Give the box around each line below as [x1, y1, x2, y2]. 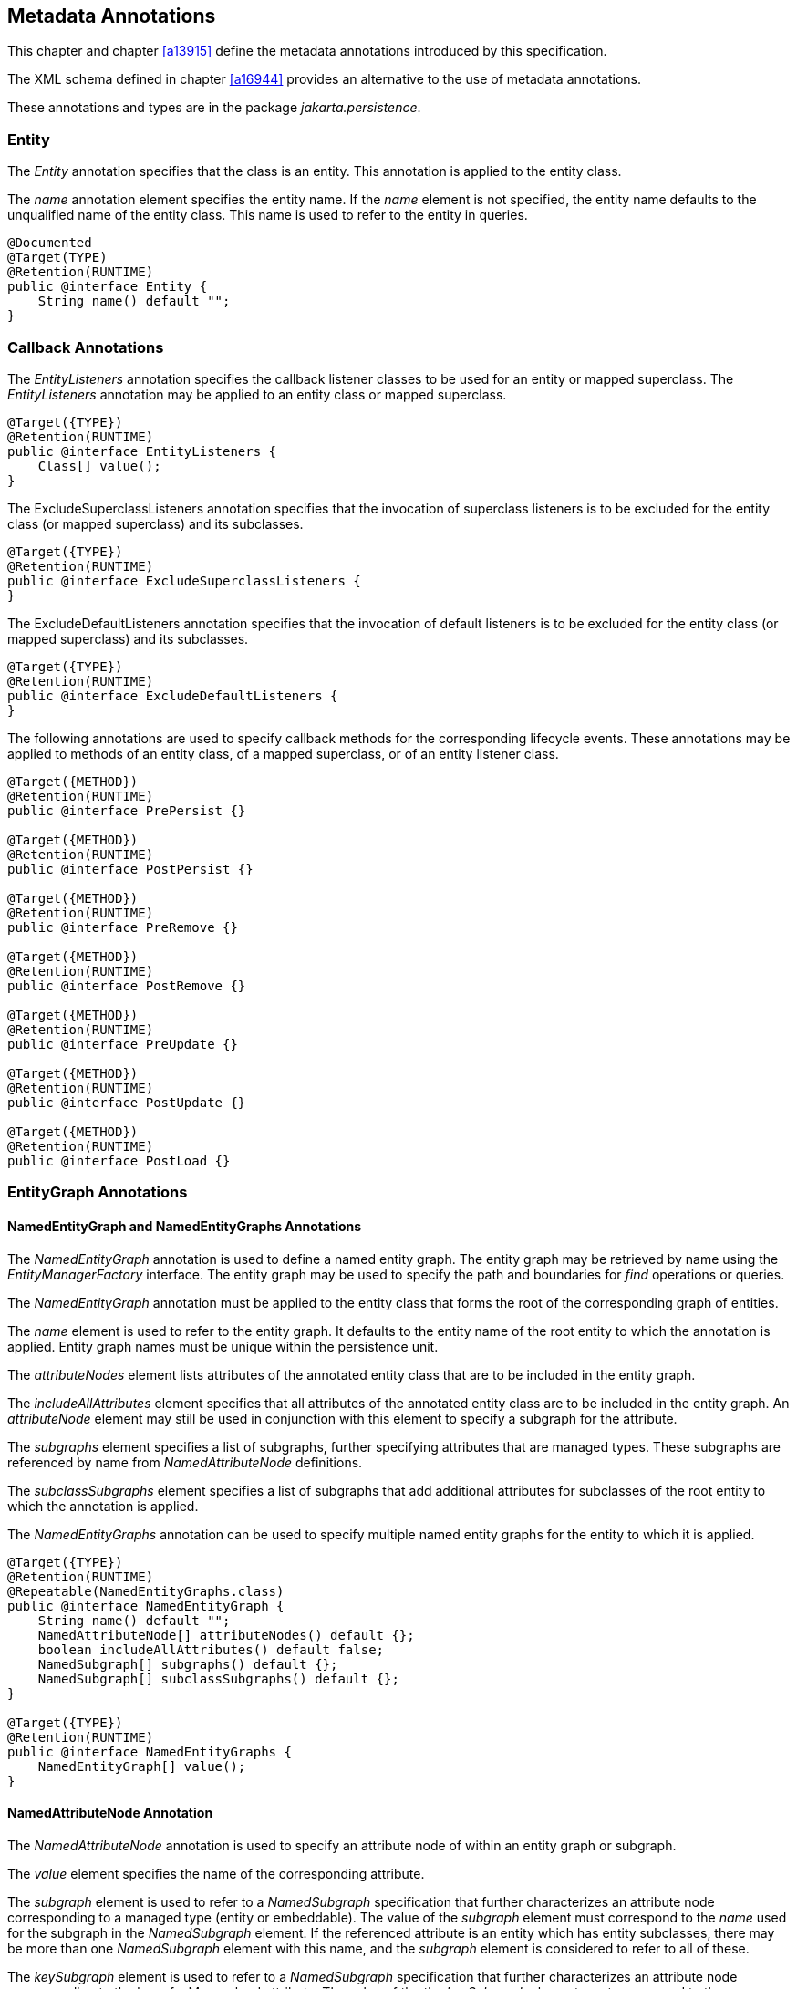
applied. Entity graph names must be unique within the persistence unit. [7, 1338, 439, 1354]
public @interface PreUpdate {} [7, 1036, 238, 1051]
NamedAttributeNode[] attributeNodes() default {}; [37, 1627, 415, 1642]
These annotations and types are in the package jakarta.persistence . [7, 99, 421, 116]
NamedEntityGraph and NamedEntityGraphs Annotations [7, 1217, 362, 1234]
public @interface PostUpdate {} [7, 1094, 246, 1110]
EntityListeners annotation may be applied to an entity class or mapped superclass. [7, 386, 507, 402]
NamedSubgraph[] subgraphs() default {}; [37, 1656, 338, 1672]
